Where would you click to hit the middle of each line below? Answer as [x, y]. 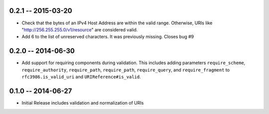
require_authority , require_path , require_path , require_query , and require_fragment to [126, 70]
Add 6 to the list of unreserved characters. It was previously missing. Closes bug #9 [108, 37]
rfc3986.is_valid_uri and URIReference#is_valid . [81, 77]
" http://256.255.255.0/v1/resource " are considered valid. [80, 29]
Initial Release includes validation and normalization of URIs [83, 103]
